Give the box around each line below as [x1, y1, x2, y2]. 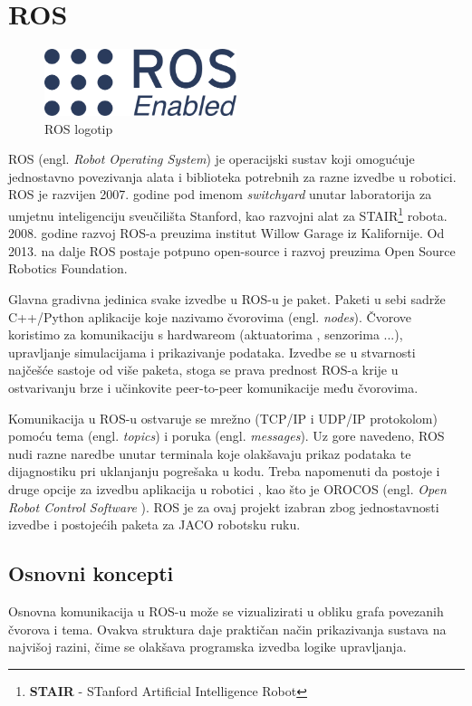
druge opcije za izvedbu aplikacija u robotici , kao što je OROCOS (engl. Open [8, 479, 447, 498]
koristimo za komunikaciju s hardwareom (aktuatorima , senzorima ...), [8, 325, 403, 344]
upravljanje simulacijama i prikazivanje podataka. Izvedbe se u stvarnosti [8, 342, 416, 361]
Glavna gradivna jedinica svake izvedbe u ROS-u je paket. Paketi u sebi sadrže [8, 289, 446, 308]
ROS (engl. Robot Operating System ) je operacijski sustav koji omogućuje [8, 149, 415, 168]
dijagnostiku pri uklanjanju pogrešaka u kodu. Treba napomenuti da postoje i [8, 462, 440, 481]
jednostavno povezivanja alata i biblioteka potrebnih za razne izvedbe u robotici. [8, 167, 457, 186]
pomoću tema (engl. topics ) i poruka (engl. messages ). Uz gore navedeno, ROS [8, 426, 445, 445]
